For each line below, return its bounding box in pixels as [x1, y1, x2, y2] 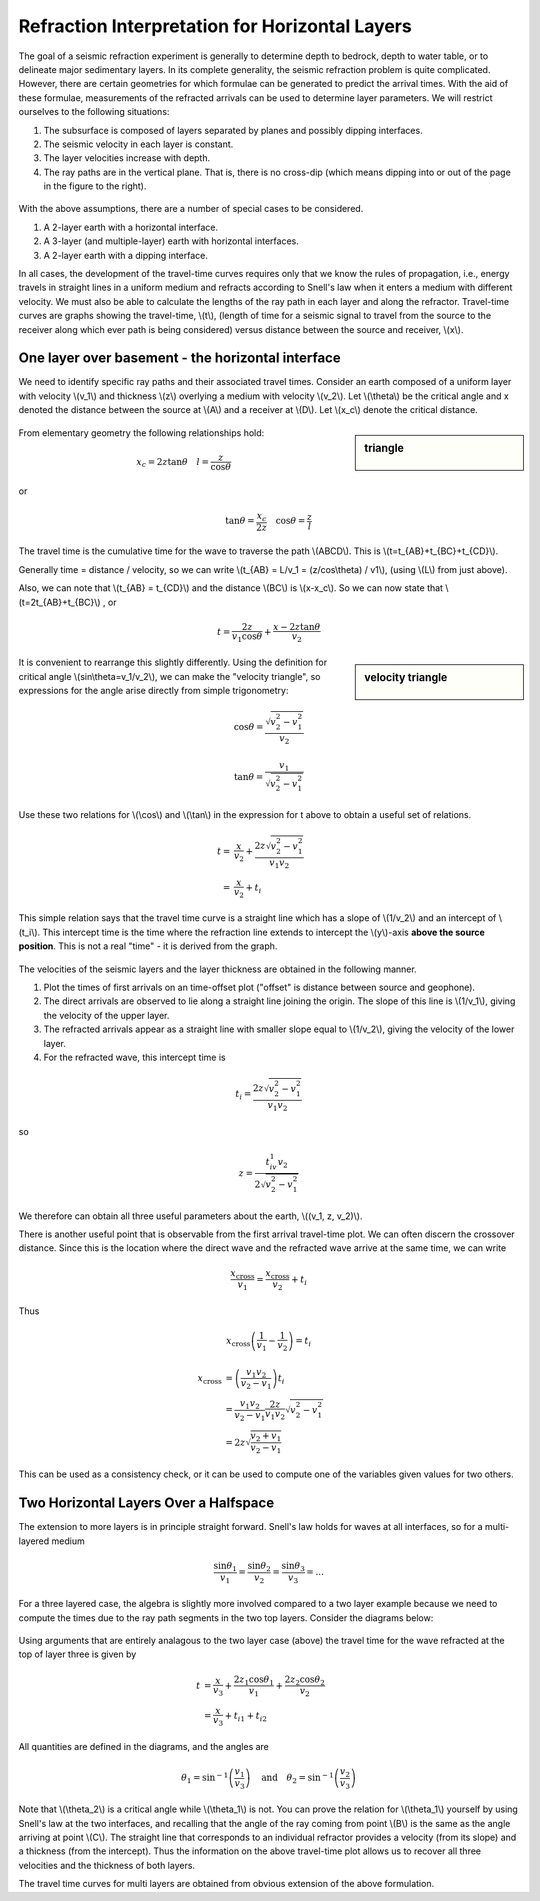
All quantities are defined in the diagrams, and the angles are [18, 1740, 270, 1752]
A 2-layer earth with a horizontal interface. [43, 221, 219, 233]
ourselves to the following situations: [18, 106, 170, 118]
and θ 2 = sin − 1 [261, 1770, 334, 1785]
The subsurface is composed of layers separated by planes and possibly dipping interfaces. [43, 124, 424, 136]
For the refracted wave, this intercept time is [43, 1051, 226, 1063]
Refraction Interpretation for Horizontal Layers [18, 15, 412, 37]
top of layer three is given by [18, 1648, 137, 1660]
